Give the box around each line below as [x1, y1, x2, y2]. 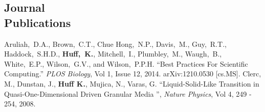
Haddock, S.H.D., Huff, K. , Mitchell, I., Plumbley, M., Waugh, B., [4, 48, 222, 59]
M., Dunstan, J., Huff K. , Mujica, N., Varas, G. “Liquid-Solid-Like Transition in [4, 78, 259, 89]
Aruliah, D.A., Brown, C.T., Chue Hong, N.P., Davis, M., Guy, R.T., [4, 38, 227, 49]
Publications [4, 14, 71, 30]
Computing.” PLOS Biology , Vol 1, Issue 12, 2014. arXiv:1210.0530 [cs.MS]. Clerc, [4, 68, 261, 79]
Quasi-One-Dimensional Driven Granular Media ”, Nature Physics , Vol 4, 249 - [4, 88, 252, 99]
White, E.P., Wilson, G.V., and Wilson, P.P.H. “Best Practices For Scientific [4, 58, 248, 69]
